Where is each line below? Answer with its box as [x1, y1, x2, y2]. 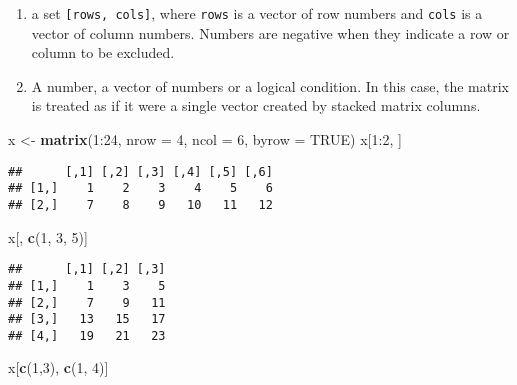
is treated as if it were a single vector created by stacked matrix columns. [31, 95, 481, 116]
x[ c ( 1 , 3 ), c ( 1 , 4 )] [8, 357, 109, 378]
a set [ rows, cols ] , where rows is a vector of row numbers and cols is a [31, 3, 483, 23]
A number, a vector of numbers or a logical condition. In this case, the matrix [31, 75, 509, 96]
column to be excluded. [31, 42, 175, 63]
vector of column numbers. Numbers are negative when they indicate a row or [31, 22, 510, 43]
